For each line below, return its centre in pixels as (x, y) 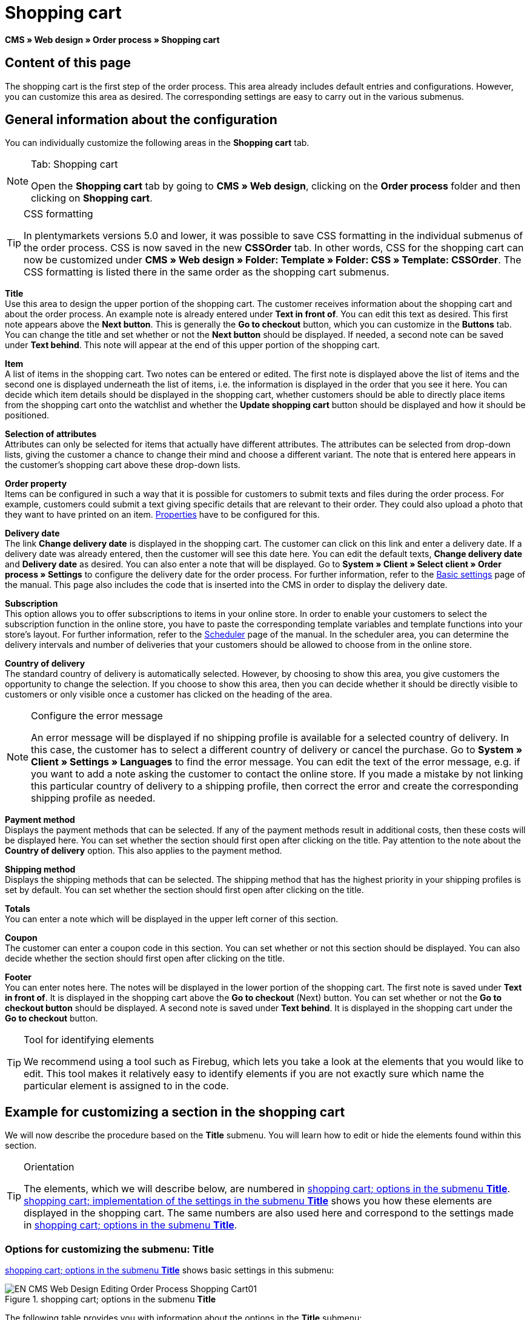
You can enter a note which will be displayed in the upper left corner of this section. (172, 919)
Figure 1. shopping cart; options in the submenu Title (111, 1299)
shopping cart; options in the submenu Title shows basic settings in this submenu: (170, 1270)
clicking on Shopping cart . (92, 198)
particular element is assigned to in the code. (126, 1086)
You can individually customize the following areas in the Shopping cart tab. (157, 143)
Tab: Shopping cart (75, 164)
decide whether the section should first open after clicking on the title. (145, 959)
